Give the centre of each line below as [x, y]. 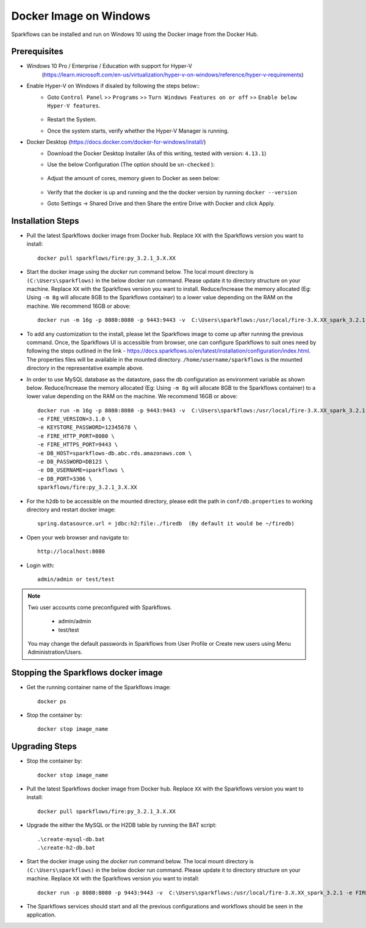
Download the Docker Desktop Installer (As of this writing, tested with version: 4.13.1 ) [157, 153]
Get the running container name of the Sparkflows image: [99, 687]
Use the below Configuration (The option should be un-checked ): [131, 164]
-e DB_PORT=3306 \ [65, 479]
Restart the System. [72, 120]
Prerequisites [37, 52]
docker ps [52, 701]
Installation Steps [45, 221]
